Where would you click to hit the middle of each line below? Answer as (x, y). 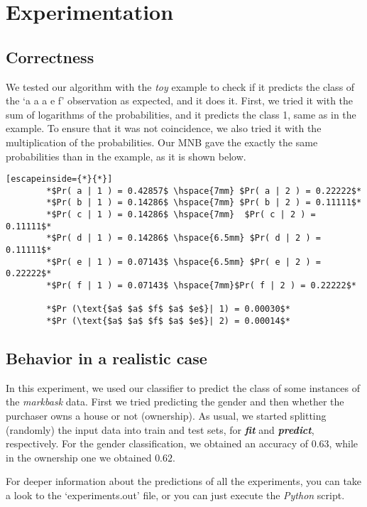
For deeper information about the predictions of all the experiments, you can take (184, 481)
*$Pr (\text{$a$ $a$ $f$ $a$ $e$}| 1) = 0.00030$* (168, 309)
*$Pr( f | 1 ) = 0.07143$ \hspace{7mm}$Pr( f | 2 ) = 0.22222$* (201, 286)
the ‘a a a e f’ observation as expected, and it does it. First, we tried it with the (180, 100)
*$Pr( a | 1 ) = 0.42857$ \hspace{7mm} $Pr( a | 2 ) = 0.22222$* (204, 191)
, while (344, 443)
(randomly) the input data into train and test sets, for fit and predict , (160, 429)
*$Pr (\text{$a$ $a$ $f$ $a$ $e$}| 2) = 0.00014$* (168, 321)
